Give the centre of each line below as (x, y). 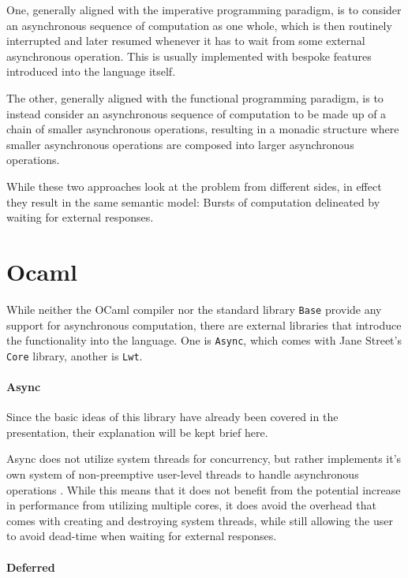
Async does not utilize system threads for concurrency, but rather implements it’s (204, 459)
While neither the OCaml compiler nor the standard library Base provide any (194, 309)
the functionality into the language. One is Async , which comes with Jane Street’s (204, 340)
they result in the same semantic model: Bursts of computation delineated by (193, 201)
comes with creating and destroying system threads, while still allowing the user (200, 520)
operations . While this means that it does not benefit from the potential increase (204, 489)
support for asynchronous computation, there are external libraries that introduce (204, 324)
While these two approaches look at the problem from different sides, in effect (194, 186)
